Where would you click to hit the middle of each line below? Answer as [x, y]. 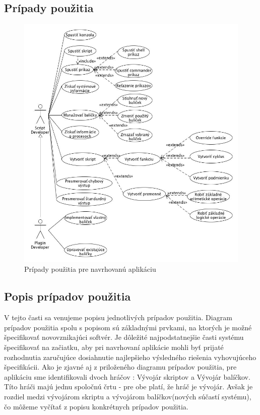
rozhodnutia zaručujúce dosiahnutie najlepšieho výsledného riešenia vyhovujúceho [130, 357]
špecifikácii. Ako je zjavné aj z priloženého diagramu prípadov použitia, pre [120, 367]
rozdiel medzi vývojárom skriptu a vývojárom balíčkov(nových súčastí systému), [128, 397]
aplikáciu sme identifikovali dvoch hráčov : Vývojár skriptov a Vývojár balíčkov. [127, 376]
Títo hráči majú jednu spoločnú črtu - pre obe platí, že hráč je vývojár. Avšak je [128, 387]
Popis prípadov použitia [68, 296]
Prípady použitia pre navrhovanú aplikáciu [90, 269]
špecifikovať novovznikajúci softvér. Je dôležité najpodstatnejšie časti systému [124, 337]
